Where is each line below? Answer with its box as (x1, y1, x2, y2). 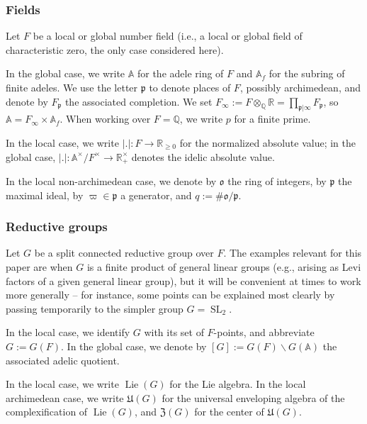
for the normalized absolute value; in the (179, 135, 356, 150)
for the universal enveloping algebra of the (162, 390, 345, 405)
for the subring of (269, 66, 345, 81)
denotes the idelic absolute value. (131, 149, 275, 164)
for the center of (194, 404, 264, 419)
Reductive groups (6, 218, 108, 235)
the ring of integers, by (227, 174, 327, 189)
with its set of (144, 325, 204, 340)
